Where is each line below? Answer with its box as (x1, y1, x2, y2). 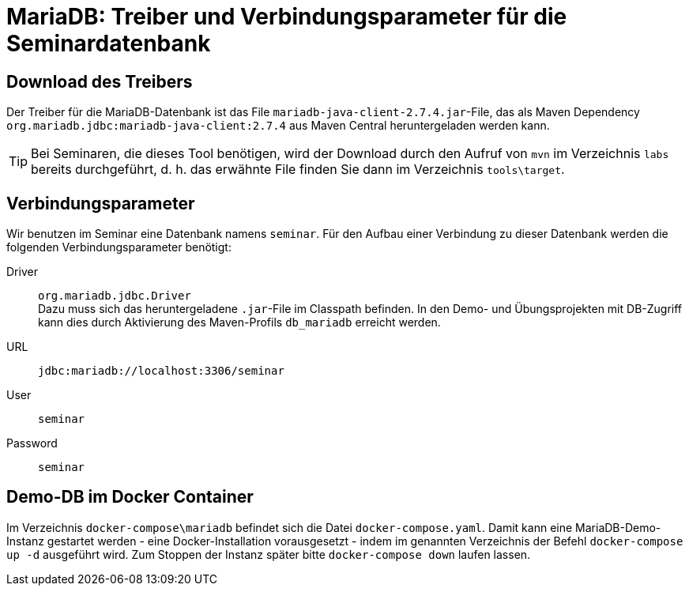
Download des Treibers (6, 71, 193, 92)
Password (6, 436, 58, 451)
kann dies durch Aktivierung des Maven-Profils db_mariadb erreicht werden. (38, 315, 441, 330)
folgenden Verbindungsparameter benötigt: (6, 240, 232, 255)
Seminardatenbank (6, 30, 211, 57)
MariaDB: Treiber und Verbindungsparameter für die (6, 3, 567, 30)
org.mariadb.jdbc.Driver (38, 289, 191, 303)
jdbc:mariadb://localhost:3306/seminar (38, 364, 284, 378)
